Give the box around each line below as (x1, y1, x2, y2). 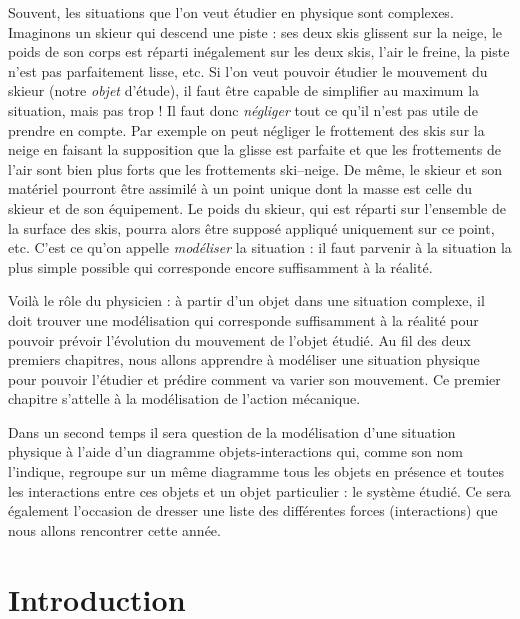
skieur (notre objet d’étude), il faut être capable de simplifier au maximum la (8, 80, 480, 101)
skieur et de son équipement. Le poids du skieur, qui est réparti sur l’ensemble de (8, 197, 506, 218)
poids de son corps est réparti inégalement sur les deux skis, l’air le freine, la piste (8, 41, 510, 62)
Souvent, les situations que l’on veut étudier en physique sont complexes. (8, 2, 454, 22)
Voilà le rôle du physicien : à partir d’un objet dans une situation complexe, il (8, 290, 485, 311)
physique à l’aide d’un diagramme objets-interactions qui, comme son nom (8, 441, 463, 462)
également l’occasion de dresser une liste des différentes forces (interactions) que (8, 500, 498, 521)
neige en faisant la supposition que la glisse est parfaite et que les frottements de (8, 139, 501, 160)
